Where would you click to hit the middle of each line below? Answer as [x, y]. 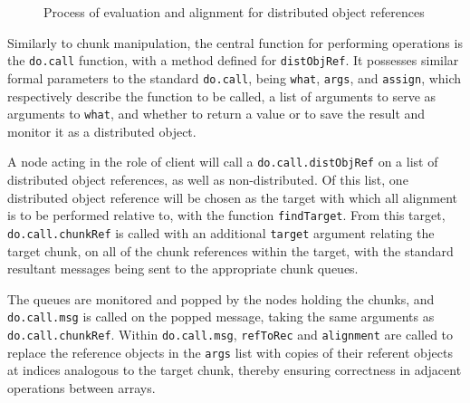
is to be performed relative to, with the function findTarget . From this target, [226, 215]
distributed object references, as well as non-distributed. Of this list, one [208, 179]
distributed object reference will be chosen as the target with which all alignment [232, 197]
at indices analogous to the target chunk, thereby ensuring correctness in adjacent [235, 370]
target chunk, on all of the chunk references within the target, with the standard [230, 250]
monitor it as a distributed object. [102, 131]
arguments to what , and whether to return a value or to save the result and [216, 114]
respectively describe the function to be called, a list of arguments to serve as [222, 96]
